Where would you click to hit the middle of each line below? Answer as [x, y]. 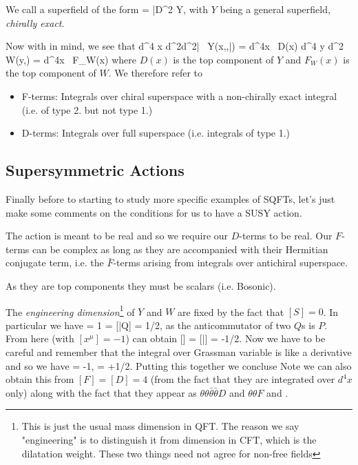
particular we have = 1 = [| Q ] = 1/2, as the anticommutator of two [148, 325]
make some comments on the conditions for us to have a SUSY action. [154, 212]
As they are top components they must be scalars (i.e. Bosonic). [141, 285]
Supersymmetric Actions [95, 170]
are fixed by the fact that [231, 311]
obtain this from [40, 379]
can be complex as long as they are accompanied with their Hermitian [180, 249]
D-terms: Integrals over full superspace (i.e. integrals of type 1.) [156, 133]
